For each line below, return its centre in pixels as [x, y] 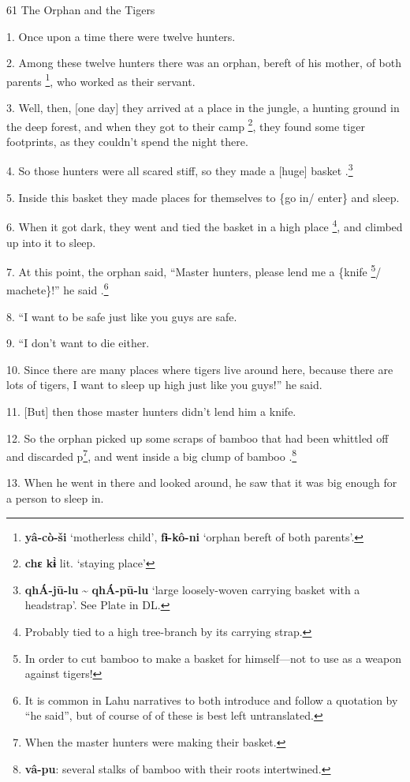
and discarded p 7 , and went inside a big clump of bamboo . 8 [152, 455]
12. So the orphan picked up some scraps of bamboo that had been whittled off [198, 438]
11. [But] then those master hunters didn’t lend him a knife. [151, 412]
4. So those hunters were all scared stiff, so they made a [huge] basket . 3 [180, 170]
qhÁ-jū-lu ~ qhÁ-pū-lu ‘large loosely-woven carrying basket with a [192, 589]
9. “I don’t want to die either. [78, 343]
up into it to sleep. [51, 242]
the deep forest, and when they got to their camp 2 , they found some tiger [186, 125]
